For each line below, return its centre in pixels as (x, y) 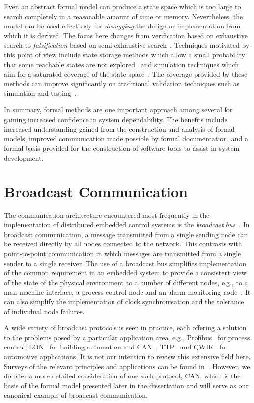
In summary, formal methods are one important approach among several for (118, 109)
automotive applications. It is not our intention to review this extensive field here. (127, 356)
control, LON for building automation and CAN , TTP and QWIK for (116, 347)
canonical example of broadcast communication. (76, 395)
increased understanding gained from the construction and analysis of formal (119, 129)
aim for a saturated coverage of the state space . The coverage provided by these (126, 74)
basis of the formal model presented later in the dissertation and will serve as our (126, 385)
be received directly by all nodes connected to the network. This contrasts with (123, 244)
